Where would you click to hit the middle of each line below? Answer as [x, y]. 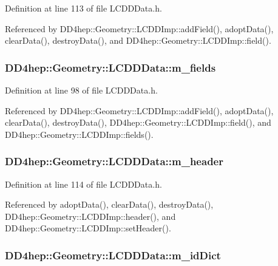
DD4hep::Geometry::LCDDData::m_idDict [113, 255]
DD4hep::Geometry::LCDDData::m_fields [110, 67]
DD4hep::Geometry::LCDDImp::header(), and [90, 216]
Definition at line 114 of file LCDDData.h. [83, 184]
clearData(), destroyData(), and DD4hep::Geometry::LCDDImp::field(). [138, 40]
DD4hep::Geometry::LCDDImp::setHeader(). [88, 228]
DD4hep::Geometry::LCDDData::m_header [114, 161]
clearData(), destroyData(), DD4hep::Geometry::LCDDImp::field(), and [138, 122]
